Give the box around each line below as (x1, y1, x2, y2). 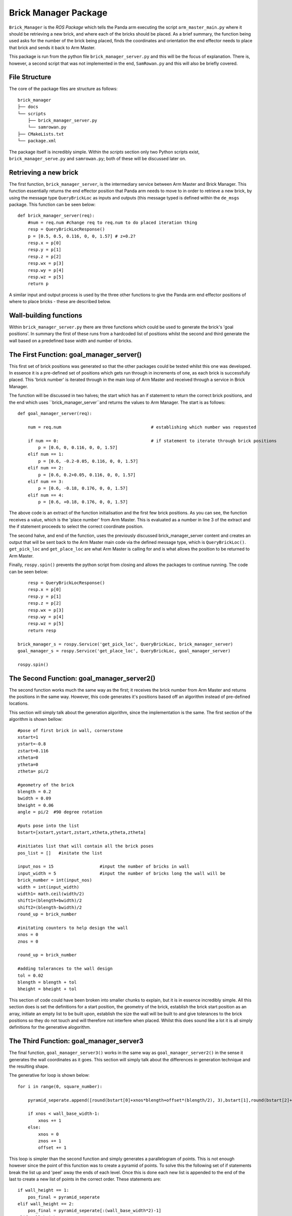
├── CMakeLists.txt (18, 131, 64, 137)
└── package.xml (18, 138, 56, 143)
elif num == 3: (27, 479, 64, 484)
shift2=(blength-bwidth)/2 (18, 905, 82, 910)
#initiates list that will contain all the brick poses (18, 843, 154, 849)
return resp (27, 627, 56, 633)
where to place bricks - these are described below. (9, 299, 111, 304)
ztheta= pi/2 (18, 769, 49, 774)
